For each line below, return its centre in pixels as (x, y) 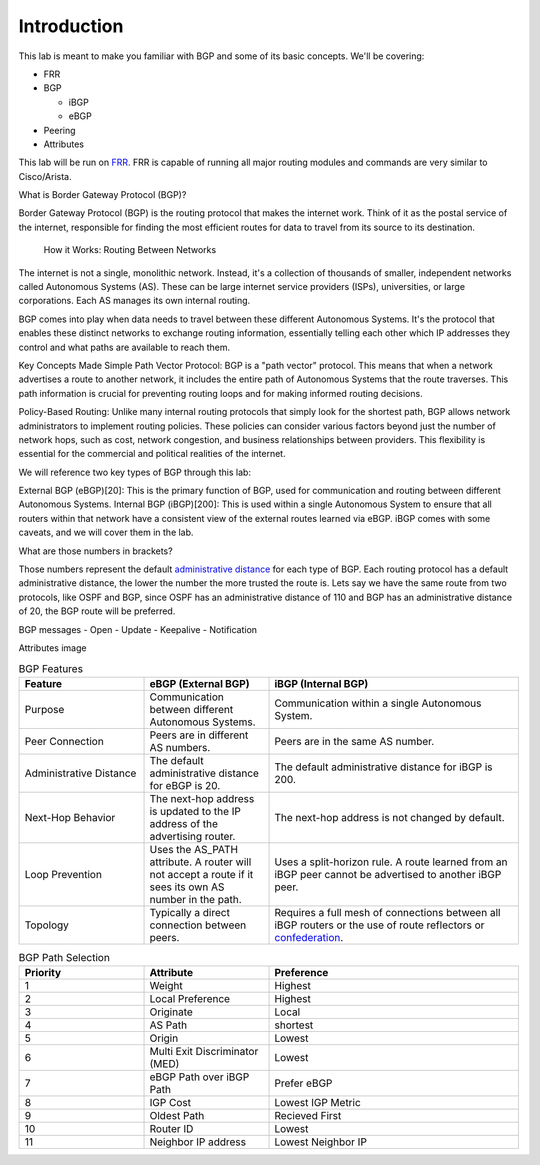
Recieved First (308, 1116)
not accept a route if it (201, 874)
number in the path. (195, 899)
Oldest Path (177, 1116)
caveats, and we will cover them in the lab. (106, 532)
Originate (171, 1012)
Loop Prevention (63, 874)
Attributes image (52, 648)
